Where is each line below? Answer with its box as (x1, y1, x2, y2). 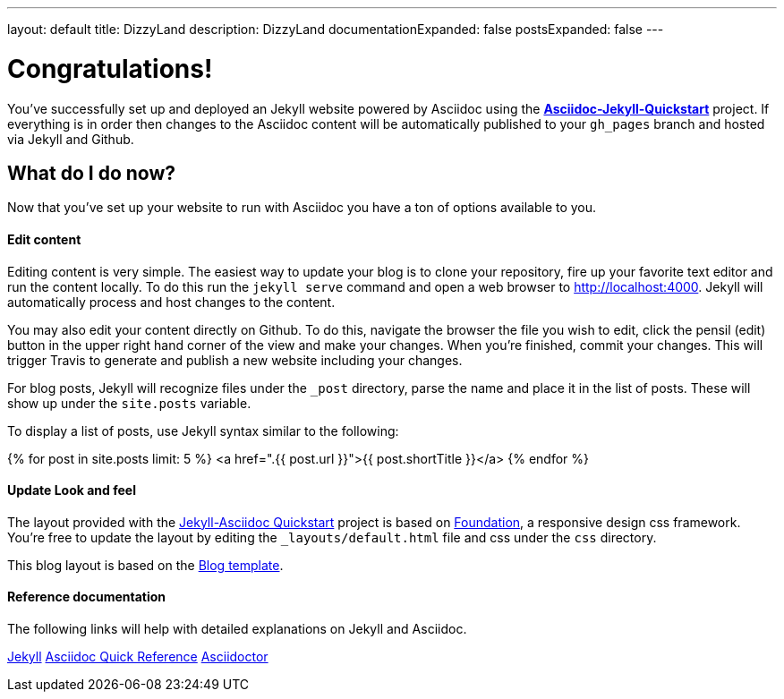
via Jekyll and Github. (7, 131, 134, 147)
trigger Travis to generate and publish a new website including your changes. (7, 352, 463, 368)
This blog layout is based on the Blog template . (7, 557, 284, 573)
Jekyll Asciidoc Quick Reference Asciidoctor (7, 649, 268, 664)
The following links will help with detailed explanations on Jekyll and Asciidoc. (7, 621, 467, 636)
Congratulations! (7, 53, 213, 84)
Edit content (7, 231, 81, 247)
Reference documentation (7, 589, 166, 605)
